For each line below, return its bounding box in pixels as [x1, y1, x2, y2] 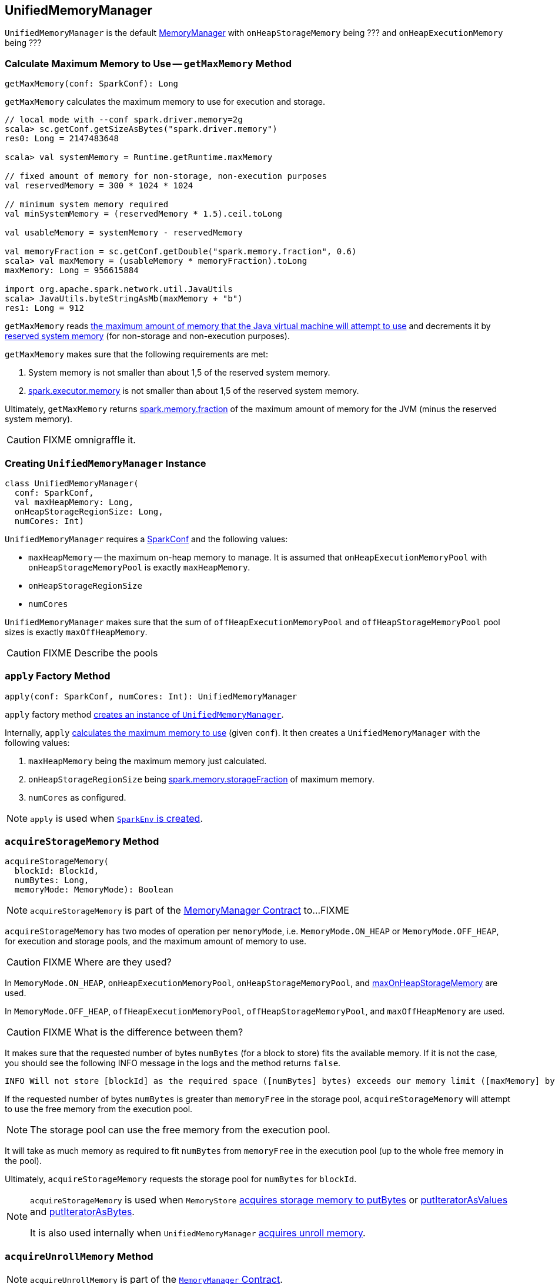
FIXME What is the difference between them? [43, 1026, 243, 1039]
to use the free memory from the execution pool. [5, 1104, 193, 1114]
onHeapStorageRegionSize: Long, [14, 506, 163, 516]
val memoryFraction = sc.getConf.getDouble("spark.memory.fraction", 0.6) [5, 247, 357, 257]
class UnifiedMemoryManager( [5, 478, 139, 488]
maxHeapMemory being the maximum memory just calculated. [28, 755, 267, 766]
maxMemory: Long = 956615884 [5, 266, 139, 276]
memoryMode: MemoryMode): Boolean [14, 885, 173, 895]
